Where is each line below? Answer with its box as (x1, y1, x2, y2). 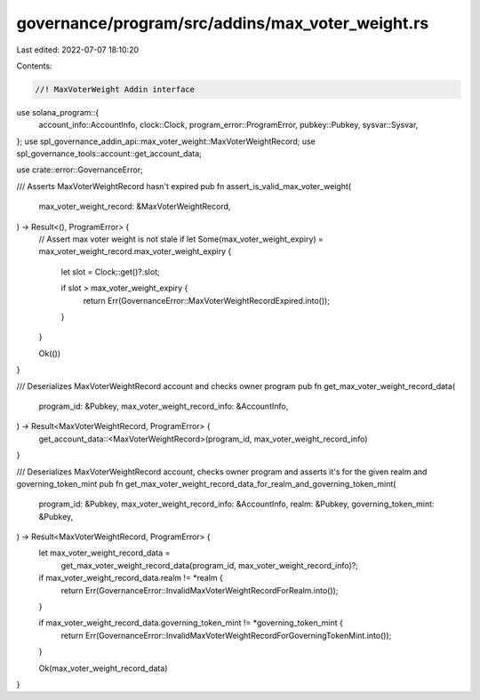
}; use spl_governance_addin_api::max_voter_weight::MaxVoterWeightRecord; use (16, 136, 316, 147)
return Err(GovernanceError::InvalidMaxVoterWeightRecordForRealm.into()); (60, 585, 339, 595)
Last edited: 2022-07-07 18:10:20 (16, 44, 140, 55)
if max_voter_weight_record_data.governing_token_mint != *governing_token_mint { (38, 617, 344, 628)
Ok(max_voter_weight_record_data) (38, 663, 168, 673)
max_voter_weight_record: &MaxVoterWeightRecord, (38, 201, 231, 212)
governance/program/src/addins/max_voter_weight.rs (16, 13, 429, 33)
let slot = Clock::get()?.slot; (60, 266, 160, 277)
